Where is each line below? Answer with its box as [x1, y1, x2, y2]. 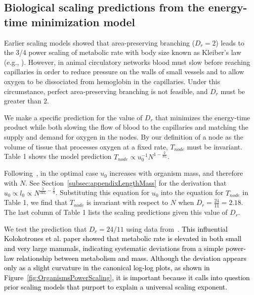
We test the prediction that [4, 223, 87, 234]
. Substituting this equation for [55, 187, 150, 197]
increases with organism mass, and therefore [109, 168, 243, 178]
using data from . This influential [126, 223, 228, 234]
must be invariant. [187, 141, 243, 151]
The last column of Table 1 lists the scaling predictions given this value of [4, 207, 228, 217]
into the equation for [161, 187, 223, 197]
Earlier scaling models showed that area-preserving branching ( [4, 37, 195, 48]
